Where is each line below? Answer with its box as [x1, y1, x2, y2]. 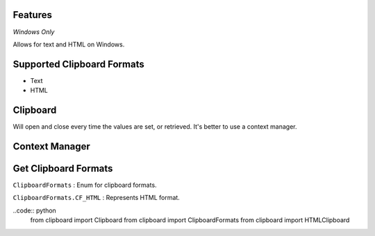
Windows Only [12, 28, 55, 36]
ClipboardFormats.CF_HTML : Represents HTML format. [12, 194, 180, 202]
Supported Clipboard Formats [12, 58, 145, 70]
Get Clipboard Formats [12, 163, 113, 174]
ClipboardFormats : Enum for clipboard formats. [12, 181, 157, 190]
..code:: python [12, 206, 57, 215]
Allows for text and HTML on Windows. [12, 40, 125, 48]
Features [12, 9, 52, 21]
